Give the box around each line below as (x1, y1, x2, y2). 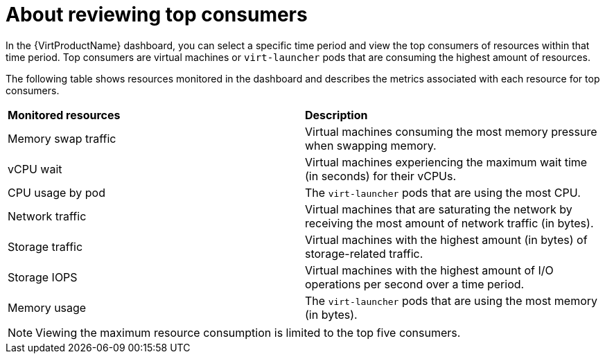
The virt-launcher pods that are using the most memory (305, 293, 598, 308)
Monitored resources (8, 107, 121, 122)
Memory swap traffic (8, 131, 116, 146)
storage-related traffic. (305, 246, 423, 261)
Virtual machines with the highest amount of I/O (305, 263, 554, 277)
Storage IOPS (8, 270, 78, 284)
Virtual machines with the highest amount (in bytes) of (305, 232, 588, 247)
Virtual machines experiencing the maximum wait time (305, 155, 588, 169)
